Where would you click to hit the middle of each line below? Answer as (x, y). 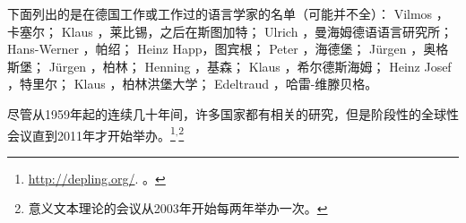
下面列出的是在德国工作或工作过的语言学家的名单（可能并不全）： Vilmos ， (228, 13)
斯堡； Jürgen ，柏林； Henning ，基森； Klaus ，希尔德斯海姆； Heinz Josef (229, 66)
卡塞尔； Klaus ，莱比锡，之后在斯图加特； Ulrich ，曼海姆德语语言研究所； (230, 31)
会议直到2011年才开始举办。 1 (91, 133)
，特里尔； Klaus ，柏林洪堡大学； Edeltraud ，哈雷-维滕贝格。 (193, 84)
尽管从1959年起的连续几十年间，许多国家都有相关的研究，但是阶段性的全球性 (233, 113)
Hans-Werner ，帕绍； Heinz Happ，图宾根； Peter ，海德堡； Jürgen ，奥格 (228, 49)
